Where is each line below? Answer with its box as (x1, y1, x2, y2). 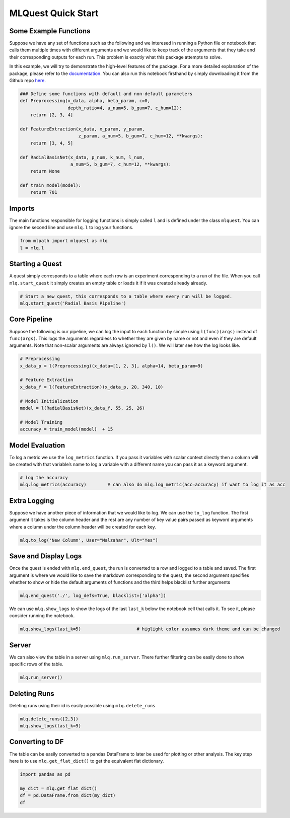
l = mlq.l (20, 245, 44, 251)
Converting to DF (9, 737, 64, 746)
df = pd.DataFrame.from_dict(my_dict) (20, 793, 116, 798)
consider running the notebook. (9, 613, 75, 619)
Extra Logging (9, 496, 54, 505)
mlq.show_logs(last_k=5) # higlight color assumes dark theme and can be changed (20, 626, 280, 632)
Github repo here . (9, 78, 46, 84)
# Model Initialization (20, 398, 79, 404)
